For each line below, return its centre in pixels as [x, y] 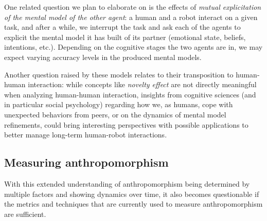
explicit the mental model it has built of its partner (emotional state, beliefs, [125, 37]
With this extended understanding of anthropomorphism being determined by [127, 183]
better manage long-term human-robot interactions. [86, 135]
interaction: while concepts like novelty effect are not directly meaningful [142, 84]
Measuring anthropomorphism [86, 162]
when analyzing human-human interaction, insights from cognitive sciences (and [130, 94]
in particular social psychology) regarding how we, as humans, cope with [119, 104]
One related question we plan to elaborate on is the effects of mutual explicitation [133, 7]
